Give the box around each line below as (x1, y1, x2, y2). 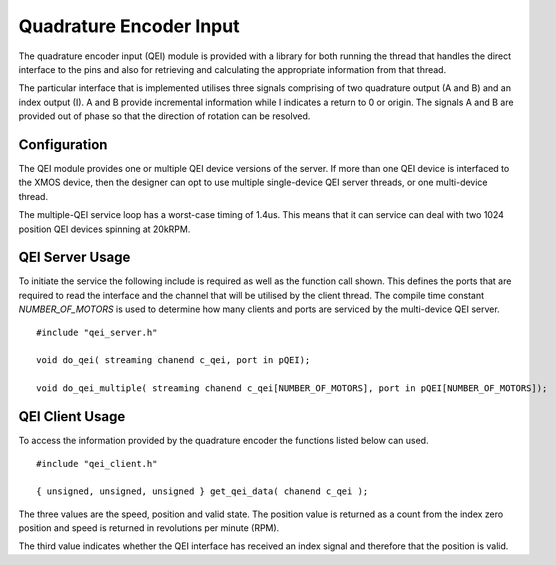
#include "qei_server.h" (36, 326, 158, 338)
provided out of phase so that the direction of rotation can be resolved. (18, 110, 311, 122)
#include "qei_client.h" (36, 458, 158, 469)
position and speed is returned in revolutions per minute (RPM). (18, 522, 280, 534)
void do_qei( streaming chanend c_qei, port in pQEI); (36, 355, 311, 366)
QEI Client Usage (18, 408, 126, 425)
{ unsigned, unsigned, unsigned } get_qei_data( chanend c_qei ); (36, 486, 369, 497)
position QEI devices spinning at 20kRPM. (18, 223, 191, 235)
